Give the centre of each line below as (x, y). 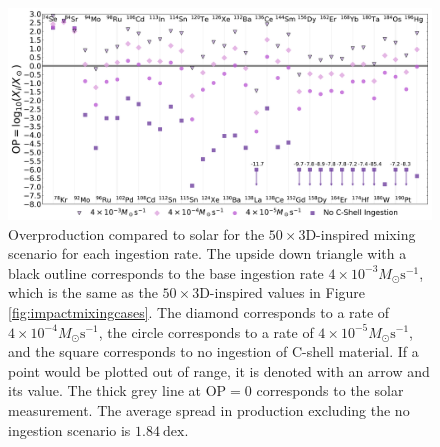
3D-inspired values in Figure (279, 292)
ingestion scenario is (69, 429)
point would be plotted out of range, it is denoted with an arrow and (219, 370)
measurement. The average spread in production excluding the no (209, 409)
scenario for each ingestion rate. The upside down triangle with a (207, 253)
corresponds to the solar (330, 390)
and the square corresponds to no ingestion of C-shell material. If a (213, 351)
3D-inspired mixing (357, 233)
